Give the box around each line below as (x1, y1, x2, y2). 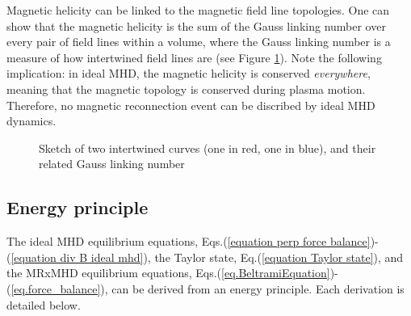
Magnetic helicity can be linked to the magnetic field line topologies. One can (6, 2, 390, 18)
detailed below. (6, 296, 81, 313)
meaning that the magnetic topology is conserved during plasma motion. (6, 80, 366, 97)
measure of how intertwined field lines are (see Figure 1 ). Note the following (6, 48, 382, 65)
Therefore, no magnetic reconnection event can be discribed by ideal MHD (6, 96, 375, 113)
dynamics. (6, 112, 57, 129)
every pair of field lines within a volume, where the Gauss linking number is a (6, 33, 391, 50)
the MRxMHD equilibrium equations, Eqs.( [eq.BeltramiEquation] (6, 264, 330, 281)
